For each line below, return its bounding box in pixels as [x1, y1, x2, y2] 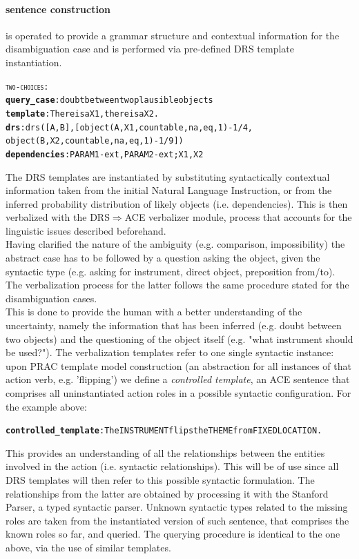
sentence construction [6, 1, 110, 16]
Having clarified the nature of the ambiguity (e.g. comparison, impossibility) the [6, 237, 345, 251]
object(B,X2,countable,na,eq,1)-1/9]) [6, 136, 184, 146]
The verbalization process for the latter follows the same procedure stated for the [6, 277, 349, 292]
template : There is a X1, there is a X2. [6, 108, 159, 119]
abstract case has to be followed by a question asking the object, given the [6, 251, 320, 265]
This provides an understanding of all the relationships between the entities [6, 445, 325, 460]
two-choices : [6, 81, 49, 92]
